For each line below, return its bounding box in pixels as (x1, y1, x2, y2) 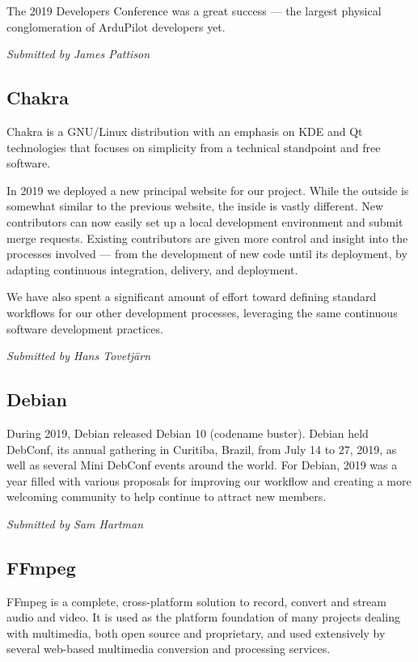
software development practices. (6, 320, 163, 337)
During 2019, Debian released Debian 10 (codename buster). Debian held (6, 424, 369, 441)
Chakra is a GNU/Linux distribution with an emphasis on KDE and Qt (6, 122, 363, 139)
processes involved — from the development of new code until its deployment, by (6, 245, 407, 262)
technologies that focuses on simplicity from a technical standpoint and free (6, 138, 381, 155)
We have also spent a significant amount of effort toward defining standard (6, 288, 377, 305)
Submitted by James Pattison (6, 45, 150, 62)
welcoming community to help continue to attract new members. (6, 488, 327, 505)
